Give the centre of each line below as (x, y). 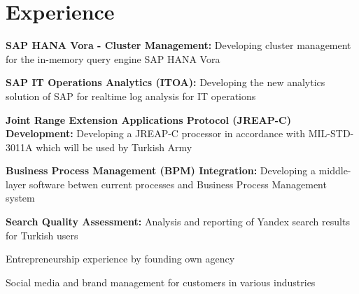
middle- (335, 170)
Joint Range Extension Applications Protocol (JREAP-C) (148, 119)
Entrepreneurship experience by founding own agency (120, 259)
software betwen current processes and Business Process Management (178, 184)
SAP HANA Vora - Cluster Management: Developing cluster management (178, 45)
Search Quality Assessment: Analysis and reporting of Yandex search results (178, 222)
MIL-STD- (331, 133)
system (20, 198)
